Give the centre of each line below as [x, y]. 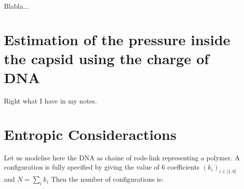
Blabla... [17, 6]
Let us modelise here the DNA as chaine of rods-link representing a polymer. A [122, 157]
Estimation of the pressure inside [117, 39]
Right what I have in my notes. [51, 101]
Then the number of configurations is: [107, 179]
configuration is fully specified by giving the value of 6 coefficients [102, 167]
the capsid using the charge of [106, 58]
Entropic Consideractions [90, 134]
